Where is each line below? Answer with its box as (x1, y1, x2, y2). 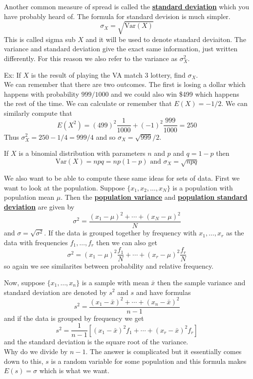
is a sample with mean (82, 277, 149, 287)
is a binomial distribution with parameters (19, 148, 146, 158)
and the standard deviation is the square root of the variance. (4, 337, 189, 347)
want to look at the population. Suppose (4, 182, 125, 192)
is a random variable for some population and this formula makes (51, 356, 247, 366)
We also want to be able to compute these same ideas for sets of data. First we (4, 173, 240, 183)
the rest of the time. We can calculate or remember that (4, 98, 172, 108)
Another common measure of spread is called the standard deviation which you (4, 1, 250, 11)
